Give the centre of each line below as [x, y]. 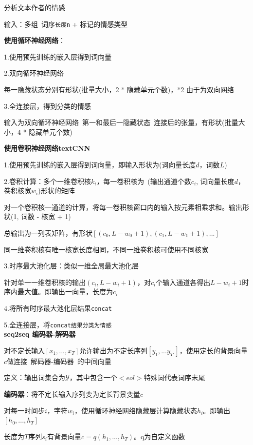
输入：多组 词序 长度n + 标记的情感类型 [66, 24]
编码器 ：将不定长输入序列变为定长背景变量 [72, 394]
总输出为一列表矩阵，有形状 [48, 233]
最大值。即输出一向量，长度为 [65, 292]
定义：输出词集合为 [35, 377]
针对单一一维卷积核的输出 [45, 282]
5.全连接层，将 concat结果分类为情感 [58, 324]
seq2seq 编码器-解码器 [40, 334]
